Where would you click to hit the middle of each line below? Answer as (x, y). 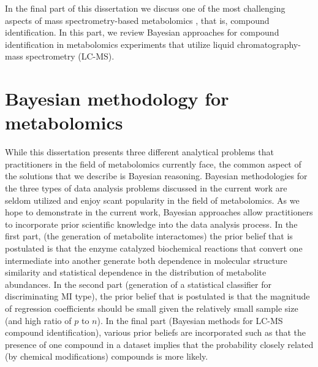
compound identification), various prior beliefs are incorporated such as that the (155, 332)
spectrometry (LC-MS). (70, 56)
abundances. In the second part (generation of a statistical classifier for (138, 284)
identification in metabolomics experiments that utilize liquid (120, 44)
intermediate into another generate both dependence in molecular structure (146, 260)
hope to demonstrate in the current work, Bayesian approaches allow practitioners (159, 212)
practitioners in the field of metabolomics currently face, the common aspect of (153, 164)
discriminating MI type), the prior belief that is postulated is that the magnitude (157, 296)
